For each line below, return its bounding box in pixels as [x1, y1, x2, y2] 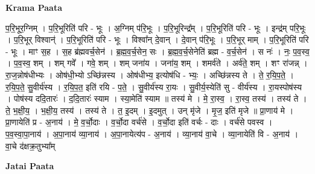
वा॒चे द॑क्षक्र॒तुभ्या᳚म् [5, 139, 56, 152]
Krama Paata [5, 1, 62, 13]
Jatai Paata [5, 160, 54, 172]
